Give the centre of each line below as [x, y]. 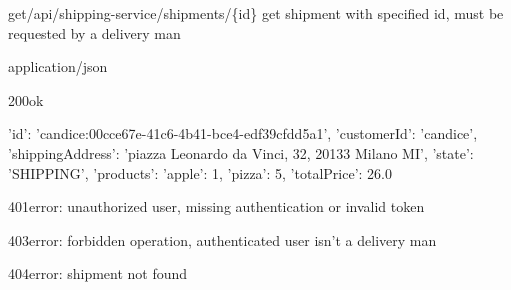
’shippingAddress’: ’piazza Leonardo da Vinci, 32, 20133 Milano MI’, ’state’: [241, 152]
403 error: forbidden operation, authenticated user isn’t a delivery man [222, 239]
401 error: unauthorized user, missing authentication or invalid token [216, 206]
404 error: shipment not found [98, 273]
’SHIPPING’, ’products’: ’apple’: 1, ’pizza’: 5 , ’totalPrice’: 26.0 [200, 172]
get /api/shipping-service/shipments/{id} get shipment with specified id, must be [256, 13]
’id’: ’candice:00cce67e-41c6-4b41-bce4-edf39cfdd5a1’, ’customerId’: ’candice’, [243, 133]
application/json [58, 66]
